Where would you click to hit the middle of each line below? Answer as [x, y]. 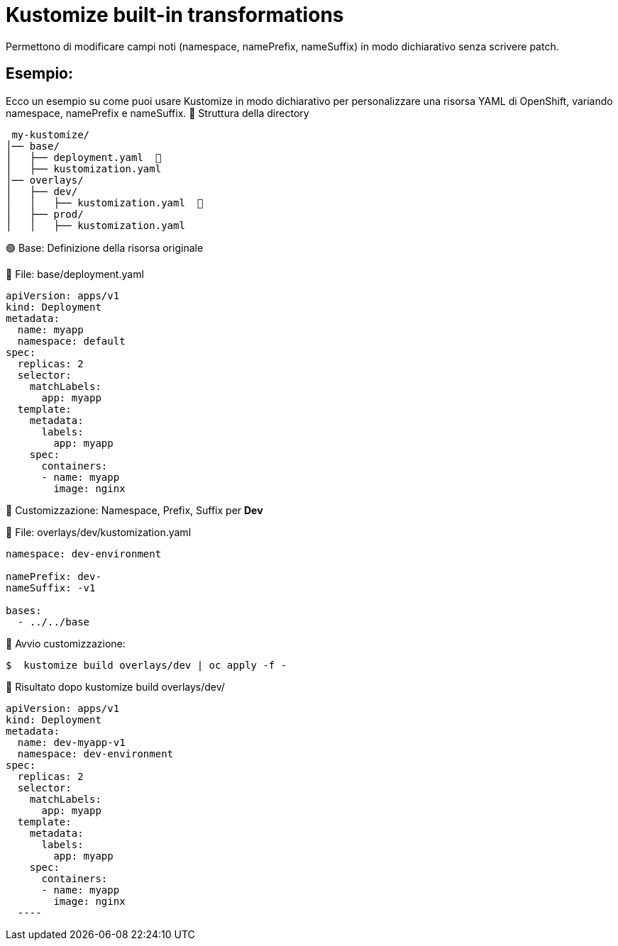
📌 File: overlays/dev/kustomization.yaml [99, 532]
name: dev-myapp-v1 [71, 742]
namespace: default [71, 341]
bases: [24, 610]
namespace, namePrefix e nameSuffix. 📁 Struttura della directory [158, 113]
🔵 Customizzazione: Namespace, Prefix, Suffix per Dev [134, 510]
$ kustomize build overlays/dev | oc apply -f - [147, 665]
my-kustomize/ [51, 134]
